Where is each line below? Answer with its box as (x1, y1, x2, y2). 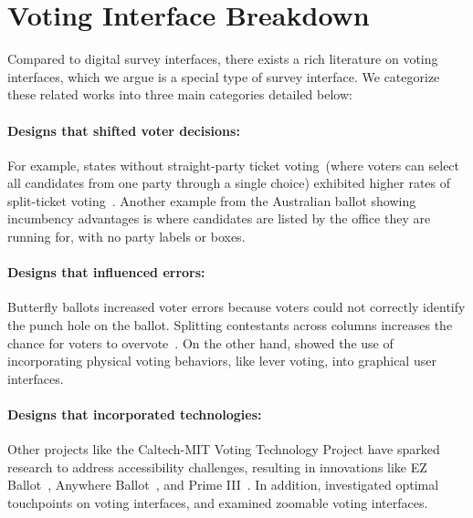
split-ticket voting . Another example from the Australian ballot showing (7, 191, 416, 210)
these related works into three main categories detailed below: (7, 85, 352, 104)
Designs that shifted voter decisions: (7, 120, 240, 140)
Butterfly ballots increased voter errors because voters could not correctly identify (7, 297, 466, 316)
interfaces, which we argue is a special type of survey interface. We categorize (7, 67, 440, 86)
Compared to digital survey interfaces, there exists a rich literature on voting (7, 49, 438, 68)
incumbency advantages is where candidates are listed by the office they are (7, 209, 431, 228)
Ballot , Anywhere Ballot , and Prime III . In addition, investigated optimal (7, 475, 439, 494)
